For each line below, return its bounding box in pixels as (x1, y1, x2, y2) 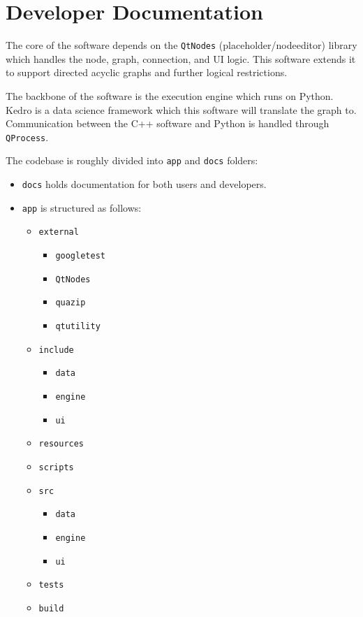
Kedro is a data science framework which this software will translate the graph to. (6, 102, 357, 117)
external (38, 227, 79, 238)
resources (38, 439, 84, 449)
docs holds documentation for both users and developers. (22, 177, 267, 191)
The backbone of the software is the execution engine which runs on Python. (6, 88, 334, 103)
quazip (55, 298, 86, 308)
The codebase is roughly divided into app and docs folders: (6, 153, 258, 168)
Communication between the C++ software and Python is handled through (6, 116, 329, 131)
